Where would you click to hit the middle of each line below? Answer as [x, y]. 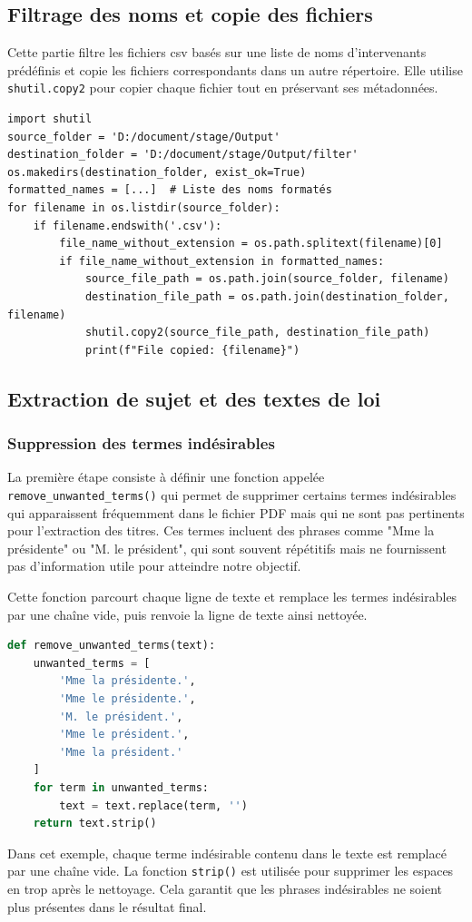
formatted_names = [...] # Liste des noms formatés [170, 190]
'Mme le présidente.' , [128, 698]
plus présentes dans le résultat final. [107, 906]
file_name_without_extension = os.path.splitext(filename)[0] [251, 244]
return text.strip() [95, 824]
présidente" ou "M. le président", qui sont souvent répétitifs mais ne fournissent [227, 548]
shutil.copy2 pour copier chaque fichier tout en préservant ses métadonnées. [223, 88]
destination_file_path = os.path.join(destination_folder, [267, 296]
